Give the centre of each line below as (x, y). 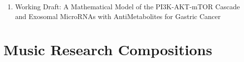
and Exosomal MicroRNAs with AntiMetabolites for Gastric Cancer (118, 16)
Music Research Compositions (108, 50)
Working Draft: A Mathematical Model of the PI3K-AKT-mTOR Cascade (127, 6)
